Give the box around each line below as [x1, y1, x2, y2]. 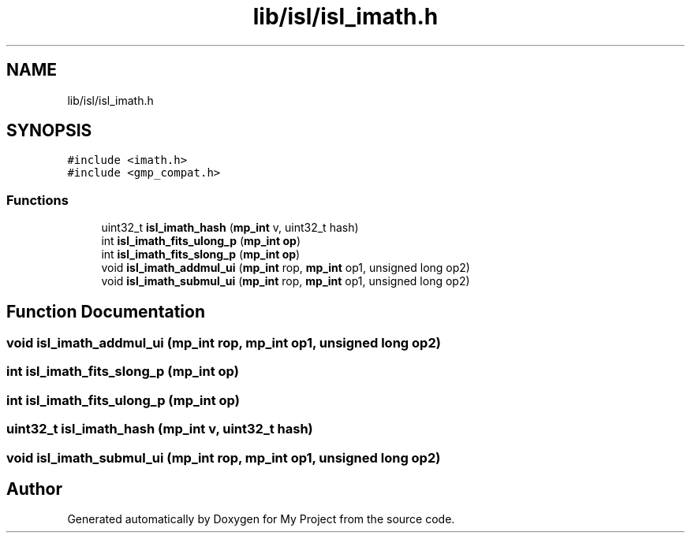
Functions [6, 191, 69, 208]
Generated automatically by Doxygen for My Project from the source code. [67, 512, 455, 526]
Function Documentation [6, 301, 205, 322]
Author [6, 478, 62, 499]
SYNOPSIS [6, 121, 92, 141]
